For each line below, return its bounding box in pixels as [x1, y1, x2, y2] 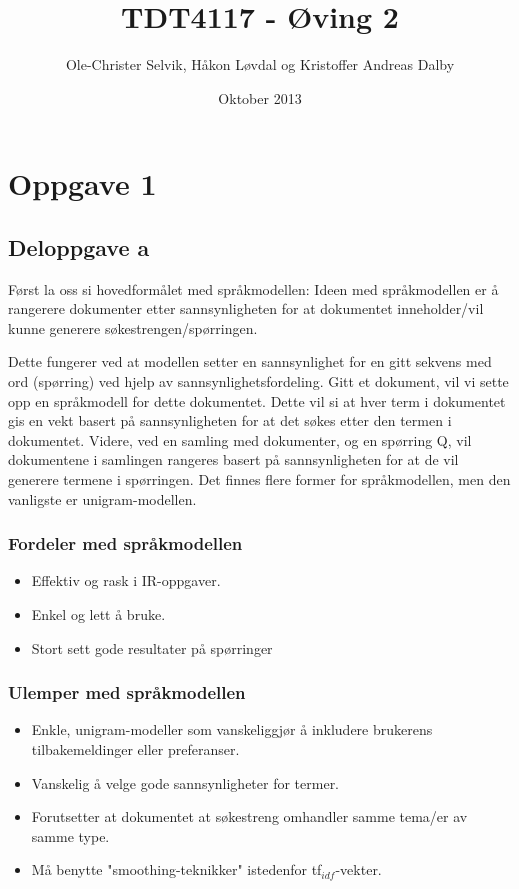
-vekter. [335, 859, 382, 880]
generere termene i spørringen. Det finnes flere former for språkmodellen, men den [8, 469, 511, 490]
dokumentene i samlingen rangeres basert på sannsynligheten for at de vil [8, 449, 459, 470]
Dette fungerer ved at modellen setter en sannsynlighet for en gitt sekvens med [8, 351, 492, 372]
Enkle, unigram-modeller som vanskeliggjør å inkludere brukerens [31, 719, 433, 740]
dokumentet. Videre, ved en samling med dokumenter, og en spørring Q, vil [8, 429, 472, 450]
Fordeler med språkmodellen [8, 531, 243, 556]
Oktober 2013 [218, 87, 302, 108]
